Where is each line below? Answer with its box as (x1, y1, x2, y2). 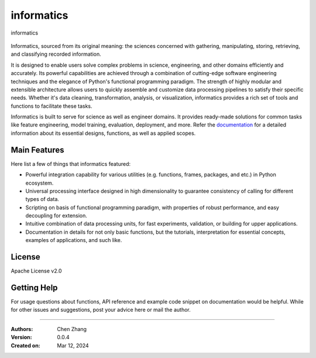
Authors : (11, 325, 33, 332)
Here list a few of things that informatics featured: (11, 160, 131, 167)
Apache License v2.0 (11, 267, 62, 275)
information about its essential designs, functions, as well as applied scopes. (11, 129, 196, 137)
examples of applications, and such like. (25, 237, 122, 244)
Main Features (11, 145, 64, 155)
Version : (11, 334, 32, 341)
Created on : (11, 342, 40, 349)
